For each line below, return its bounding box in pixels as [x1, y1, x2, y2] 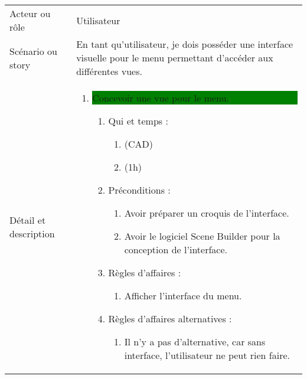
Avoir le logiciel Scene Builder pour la [124, 229, 280, 243]
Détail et [9, 213, 46, 227]
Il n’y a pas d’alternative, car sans [124, 335, 266, 348]
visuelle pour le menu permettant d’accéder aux [76, 51, 273, 64]
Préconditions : [108, 183, 171, 197]
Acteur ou [9, 6, 51, 20]
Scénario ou [9, 44, 57, 58]
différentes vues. [76, 64, 142, 78]
